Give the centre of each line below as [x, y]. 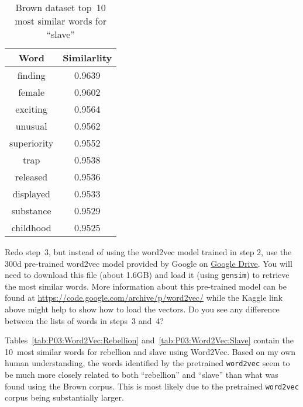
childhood [31, 227]
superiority [32, 143]
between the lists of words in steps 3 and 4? [84, 320]
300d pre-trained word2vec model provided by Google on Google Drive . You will [149, 263]
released [32, 177]
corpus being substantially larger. [64, 397]
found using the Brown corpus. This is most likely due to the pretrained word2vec [152, 386]
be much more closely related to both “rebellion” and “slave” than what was [142, 375]
